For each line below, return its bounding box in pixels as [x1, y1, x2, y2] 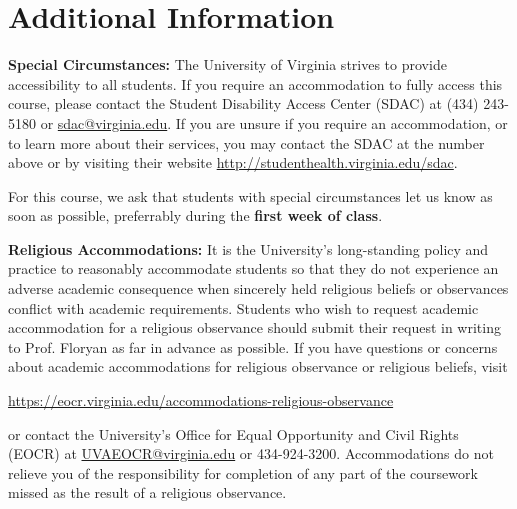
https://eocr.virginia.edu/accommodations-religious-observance [8, 390, 394, 411]
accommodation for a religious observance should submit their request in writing [8, 317, 501, 338]
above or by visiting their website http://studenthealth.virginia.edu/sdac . [8, 152, 458, 173]
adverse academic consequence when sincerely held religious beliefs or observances [8, 278, 509, 299]
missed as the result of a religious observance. [8, 482, 287, 503]
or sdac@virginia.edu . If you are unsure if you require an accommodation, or [40, 112, 508, 133]
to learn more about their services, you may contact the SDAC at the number [8, 132, 485, 153]
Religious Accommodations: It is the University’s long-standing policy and [8, 238, 489, 259]
